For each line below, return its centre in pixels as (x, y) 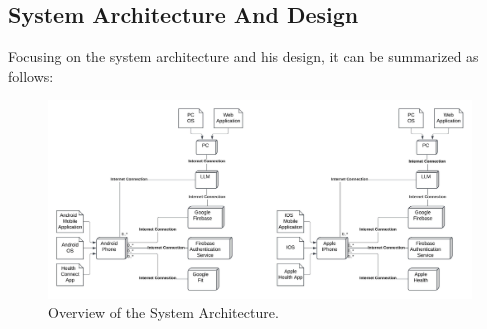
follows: (31, 75)
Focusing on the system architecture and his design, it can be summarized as (243, 56)
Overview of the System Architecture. (163, 312)
